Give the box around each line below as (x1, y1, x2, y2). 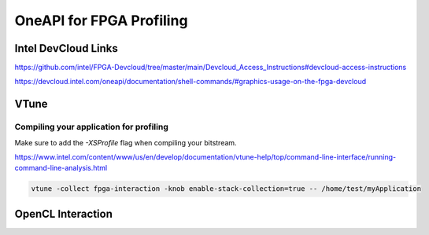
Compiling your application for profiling (14, 122, 168, 133)
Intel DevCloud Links (14, 42, 118, 55)
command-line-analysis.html (14, 163, 108, 173)
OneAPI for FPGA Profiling (14, 12, 188, 29)
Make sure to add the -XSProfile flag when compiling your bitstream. (14, 138, 237, 147)
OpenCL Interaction (14, 207, 113, 220)
